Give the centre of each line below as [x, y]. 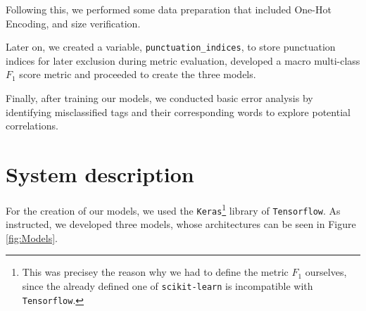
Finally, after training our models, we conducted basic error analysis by [159, 98]
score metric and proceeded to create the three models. [138, 74]
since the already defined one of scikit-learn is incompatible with [168, 286]
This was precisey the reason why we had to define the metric [155, 272]
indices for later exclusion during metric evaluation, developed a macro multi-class [183, 60]
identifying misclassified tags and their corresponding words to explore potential [178, 112]
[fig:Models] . [32, 237]
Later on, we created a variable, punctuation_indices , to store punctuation [171, 47]
